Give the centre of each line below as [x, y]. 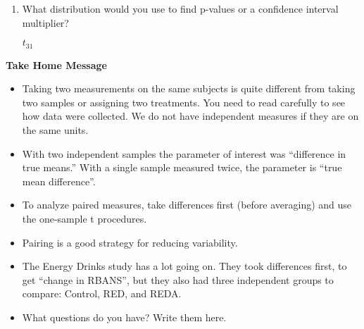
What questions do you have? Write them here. [124, 317]
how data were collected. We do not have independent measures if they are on [190, 116]
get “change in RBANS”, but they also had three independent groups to [178, 279]
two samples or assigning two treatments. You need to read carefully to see [184, 102]
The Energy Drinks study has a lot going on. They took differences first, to [184, 266]
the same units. [55, 130]
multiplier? [45, 22]
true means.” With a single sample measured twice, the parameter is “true [182, 167]
